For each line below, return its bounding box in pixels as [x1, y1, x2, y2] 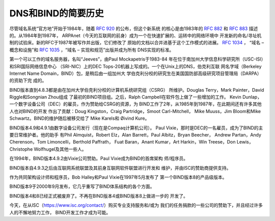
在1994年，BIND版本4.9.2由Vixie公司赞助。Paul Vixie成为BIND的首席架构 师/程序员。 [9, 155, 188, 161]
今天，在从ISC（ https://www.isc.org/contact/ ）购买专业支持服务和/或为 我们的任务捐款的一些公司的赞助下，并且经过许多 [9, 202, 263, 208]
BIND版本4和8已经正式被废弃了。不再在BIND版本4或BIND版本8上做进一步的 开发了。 [9, 192, 188, 199]
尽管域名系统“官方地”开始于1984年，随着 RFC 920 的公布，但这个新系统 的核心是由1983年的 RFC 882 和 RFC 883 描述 [9, 25, 258, 32]
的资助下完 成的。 [9, 77, 47, 84]
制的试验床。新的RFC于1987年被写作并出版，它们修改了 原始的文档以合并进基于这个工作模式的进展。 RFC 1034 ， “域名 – [9, 40, 264, 46]
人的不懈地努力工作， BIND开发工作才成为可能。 [9, 209, 111, 215]
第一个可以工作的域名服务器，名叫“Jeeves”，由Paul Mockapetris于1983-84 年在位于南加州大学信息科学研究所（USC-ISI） [9, 56, 264, 62]
